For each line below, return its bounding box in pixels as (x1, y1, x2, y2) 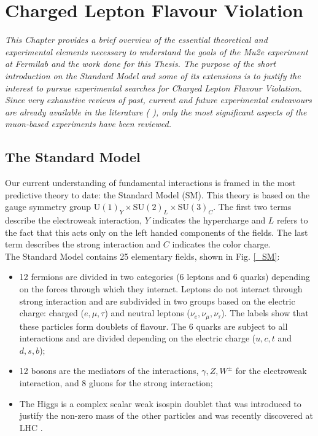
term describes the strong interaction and (5, 238, 161, 251)
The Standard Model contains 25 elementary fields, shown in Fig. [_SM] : (5, 249, 280, 262)
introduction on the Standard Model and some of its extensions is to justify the (5, 69, 301, 82)
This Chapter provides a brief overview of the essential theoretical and (5, 33, 268, 46)
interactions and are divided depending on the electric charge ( (19, 332, 256, 345)
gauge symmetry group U (5, 200, 101, 213)
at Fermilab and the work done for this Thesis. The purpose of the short (5, 57, 276, 70)
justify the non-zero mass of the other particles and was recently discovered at (19, 409, 313, 422)
